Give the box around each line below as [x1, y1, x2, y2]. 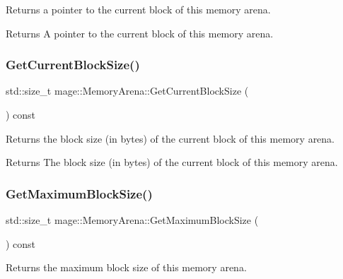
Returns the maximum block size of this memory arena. [6, 260, 247, 275]
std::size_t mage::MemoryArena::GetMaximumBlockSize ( [6, 213, 259, 227]
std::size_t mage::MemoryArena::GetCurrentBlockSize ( [6, 83, 249, 98]
